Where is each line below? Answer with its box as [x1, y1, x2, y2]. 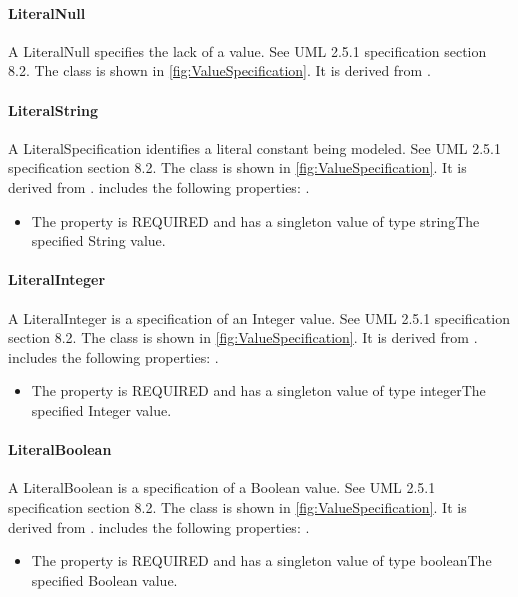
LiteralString [8, 99, 99, 120]
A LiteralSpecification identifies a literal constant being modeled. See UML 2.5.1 [8, 137, 501, 158]
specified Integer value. [31, 399, 172, 420]
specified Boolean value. [31, 569, 178, 590]
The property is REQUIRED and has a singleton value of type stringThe [31, 210, 480, 231]
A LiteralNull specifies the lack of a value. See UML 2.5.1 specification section [8, 40, 487, 61]
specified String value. [31, 230, 166, 251]
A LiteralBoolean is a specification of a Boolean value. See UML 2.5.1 [8, 477, 436, 498]
